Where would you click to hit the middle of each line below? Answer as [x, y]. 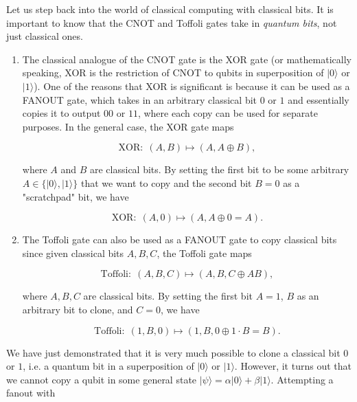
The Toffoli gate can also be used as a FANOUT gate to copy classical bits [180, 239]
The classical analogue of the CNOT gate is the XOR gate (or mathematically [187, 59]
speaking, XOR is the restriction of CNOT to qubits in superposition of [173, 72]
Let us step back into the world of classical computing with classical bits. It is [170, 9]
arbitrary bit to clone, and [78, 309]
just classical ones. [45, 36]
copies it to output [61, 113]
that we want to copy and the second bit [166, 182]
